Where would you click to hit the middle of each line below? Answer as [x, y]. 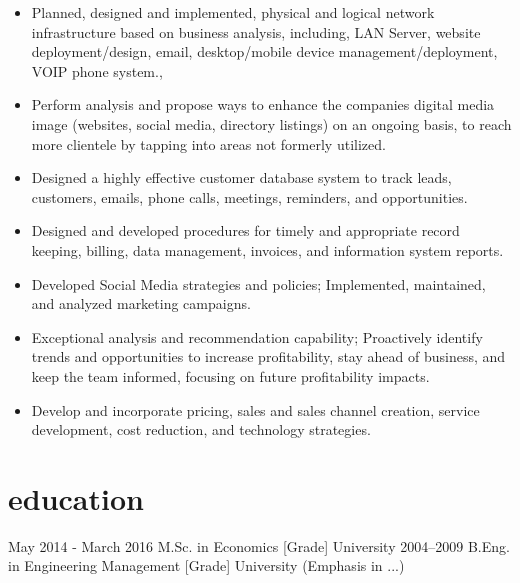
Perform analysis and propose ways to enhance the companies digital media [263, 104]
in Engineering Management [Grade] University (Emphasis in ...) [206, 565]
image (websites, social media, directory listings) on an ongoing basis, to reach [271, 123]
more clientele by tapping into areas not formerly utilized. [208, 143]
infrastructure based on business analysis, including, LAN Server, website [256, 31]
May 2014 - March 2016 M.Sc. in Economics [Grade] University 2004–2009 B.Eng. [259, 545]
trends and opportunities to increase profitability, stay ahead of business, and [268, 356]
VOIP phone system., [97, 70]
